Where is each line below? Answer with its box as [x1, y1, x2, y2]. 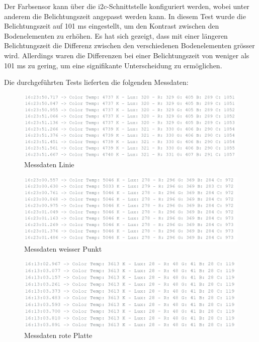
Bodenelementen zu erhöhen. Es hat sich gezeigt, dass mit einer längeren [4, 30, 228, 41]
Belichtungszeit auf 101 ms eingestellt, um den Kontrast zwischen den [4, 21, 219, 31]
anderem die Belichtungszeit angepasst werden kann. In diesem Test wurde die [4, 11, 246, 21]
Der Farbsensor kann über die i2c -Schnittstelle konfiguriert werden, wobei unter [4, 1, 249, 11]
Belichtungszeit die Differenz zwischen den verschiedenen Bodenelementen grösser [4, 40, 255, 51]
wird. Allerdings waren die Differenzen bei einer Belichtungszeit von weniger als [4, 50, 249, 60]
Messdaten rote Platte [24, 329, 93, 340]
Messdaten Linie [24, 159, 74, 170]
